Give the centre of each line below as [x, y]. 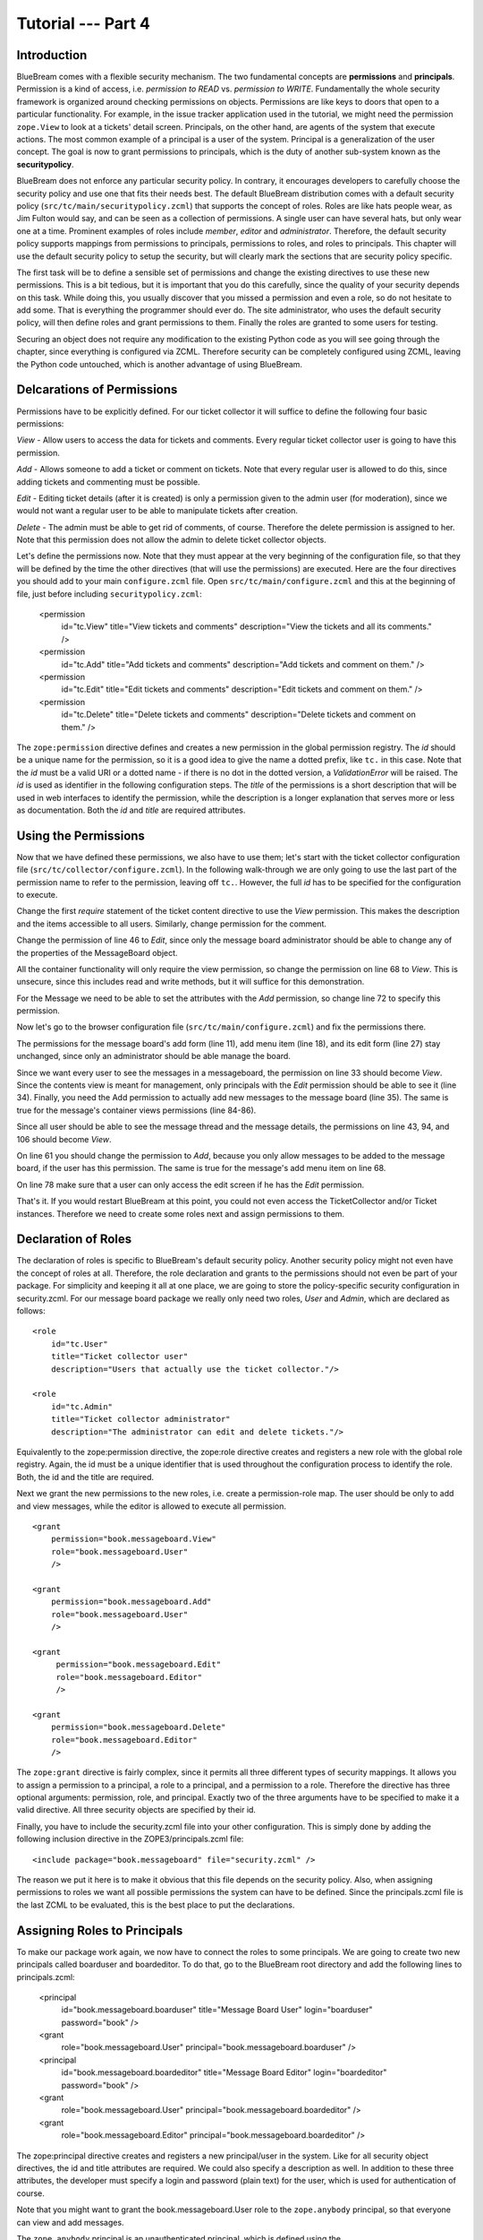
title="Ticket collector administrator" [141, 1419]
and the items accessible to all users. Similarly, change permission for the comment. [171, 924]
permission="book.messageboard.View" [133, 1539]
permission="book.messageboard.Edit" [139, 1665]
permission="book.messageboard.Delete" [138, 1727]
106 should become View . [64, 1139]
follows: [31, 1311]
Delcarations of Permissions [97, 390]
